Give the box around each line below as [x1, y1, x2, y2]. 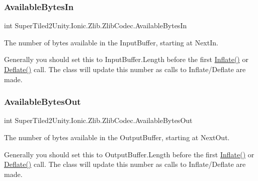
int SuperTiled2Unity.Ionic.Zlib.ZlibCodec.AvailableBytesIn [4, 20, 187, 31]
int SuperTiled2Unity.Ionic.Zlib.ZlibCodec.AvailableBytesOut [4, 115, 193, 126]
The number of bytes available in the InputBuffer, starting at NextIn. [4, 37, 218, 47]
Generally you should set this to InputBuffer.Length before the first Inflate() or [4, 54, 248, 65]
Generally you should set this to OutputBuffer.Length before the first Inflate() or [4, 149, 254, 159]
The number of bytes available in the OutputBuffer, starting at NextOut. [4, 132, 230, 142]
